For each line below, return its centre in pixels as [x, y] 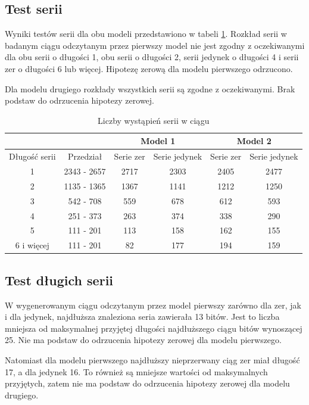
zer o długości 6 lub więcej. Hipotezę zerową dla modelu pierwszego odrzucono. [149, 68]
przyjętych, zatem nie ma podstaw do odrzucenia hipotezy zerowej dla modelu [147, 383]
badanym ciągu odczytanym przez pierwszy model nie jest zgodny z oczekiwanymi [155, 45]
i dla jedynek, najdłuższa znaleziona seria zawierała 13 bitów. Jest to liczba [142, 317]
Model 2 [254, 141]
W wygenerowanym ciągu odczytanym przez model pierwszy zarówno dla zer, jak [153, 305]
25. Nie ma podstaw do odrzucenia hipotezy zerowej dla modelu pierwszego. [143, 340]
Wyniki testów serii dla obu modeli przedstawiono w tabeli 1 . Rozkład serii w [146, 34]
